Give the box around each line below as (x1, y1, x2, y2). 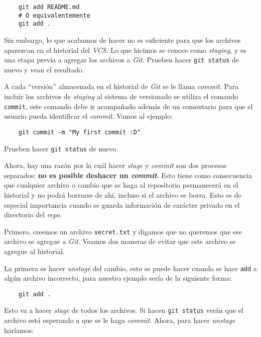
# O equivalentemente (18, 12, 90, 19)
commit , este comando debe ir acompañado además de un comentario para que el (4, 101, 253, 111)
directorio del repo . (4, 209, 62, 220)
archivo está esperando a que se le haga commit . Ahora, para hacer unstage (4, 315, 235, 325)
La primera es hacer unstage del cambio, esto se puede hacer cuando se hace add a (4, 263, 257, 273)
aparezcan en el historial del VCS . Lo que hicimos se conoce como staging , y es (4, 44, 246, 55)
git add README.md (18, 4, 80, 11)
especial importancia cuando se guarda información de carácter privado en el (4, 199, 240, 210)
